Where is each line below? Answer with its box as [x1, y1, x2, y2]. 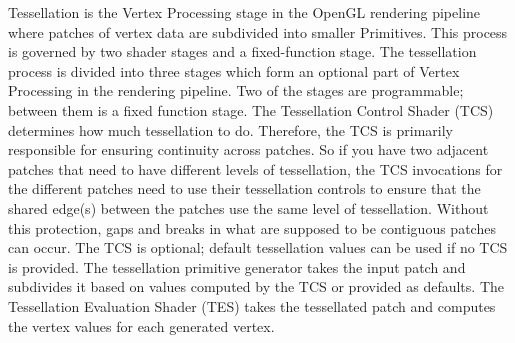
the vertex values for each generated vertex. [8, 315, 275, 336]
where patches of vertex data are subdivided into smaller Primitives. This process [8, 21, 508, 42]
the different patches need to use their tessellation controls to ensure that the [8, 178, 481, 199]
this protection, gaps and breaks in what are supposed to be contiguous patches [8, 217, 496, 238]
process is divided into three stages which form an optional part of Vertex [8, 60, 460, 81]
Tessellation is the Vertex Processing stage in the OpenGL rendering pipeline [8, 2, 481, 22]
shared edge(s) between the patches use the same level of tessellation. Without [8, 197, 489, 218]
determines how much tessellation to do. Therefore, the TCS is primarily [8, 119, 453, 140]
